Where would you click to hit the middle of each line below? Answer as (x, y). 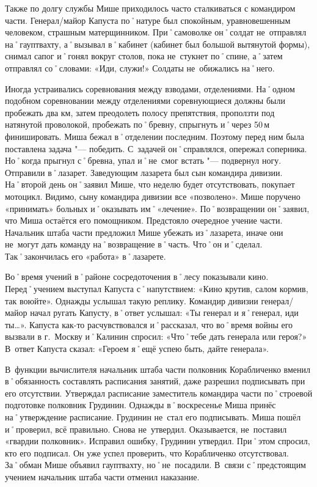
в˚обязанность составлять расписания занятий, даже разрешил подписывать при (155, 381)
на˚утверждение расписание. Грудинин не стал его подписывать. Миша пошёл (153, 417)
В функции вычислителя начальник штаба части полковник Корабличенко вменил (158, 369)
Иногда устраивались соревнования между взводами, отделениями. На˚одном (150, 88)
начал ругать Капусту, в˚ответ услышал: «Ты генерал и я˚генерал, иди (164, 313)
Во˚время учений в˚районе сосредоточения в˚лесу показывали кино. (137, 276)
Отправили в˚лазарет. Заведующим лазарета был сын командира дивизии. (144, 172)
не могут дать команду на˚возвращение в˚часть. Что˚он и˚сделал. (134, 244)
